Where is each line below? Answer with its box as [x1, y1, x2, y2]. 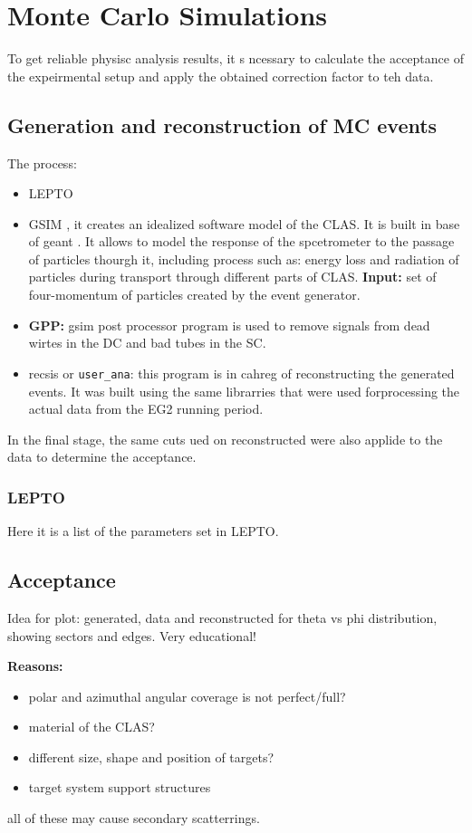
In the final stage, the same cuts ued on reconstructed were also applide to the [7, 429, 443, 448]
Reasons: [7, 656, 63, 675]
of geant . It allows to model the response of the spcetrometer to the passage [28, 232, 455, 251]
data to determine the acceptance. [7, 447, 197, 466]
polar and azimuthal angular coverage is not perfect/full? [28, 686, 346, 705]
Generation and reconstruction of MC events [7, 110, 438, 139]
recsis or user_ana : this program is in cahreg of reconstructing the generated [28, 363, 455, 382]
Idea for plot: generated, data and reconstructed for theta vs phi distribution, [7, 608, 438, 627]
